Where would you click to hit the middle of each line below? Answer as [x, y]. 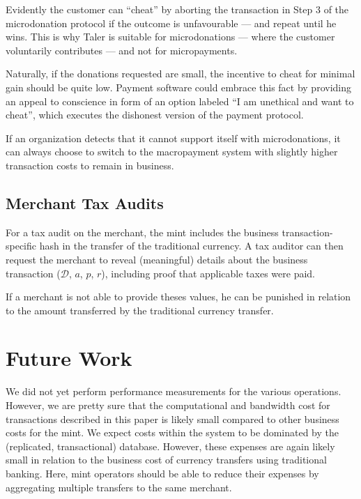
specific [21, 246]
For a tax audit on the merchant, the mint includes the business [142, 232]
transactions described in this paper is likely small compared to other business [172, 419]
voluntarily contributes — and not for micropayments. [122, 50]
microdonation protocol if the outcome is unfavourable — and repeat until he [171, 23]
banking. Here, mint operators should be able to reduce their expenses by [162, 473]
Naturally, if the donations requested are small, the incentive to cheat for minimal [180, 74]
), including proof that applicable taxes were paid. [208, 273]
